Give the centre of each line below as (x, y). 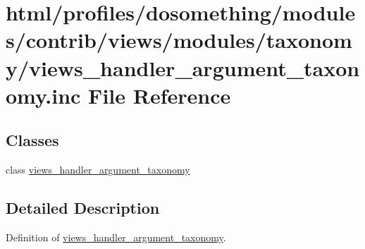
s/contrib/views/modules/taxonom (179, 40)
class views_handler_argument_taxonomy (98, 170)
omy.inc (43, 95)
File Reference (160, 95)
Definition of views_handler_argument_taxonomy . (116, 237)
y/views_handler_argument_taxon (183, 67)
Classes (32, 140)
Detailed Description (83, 208)
